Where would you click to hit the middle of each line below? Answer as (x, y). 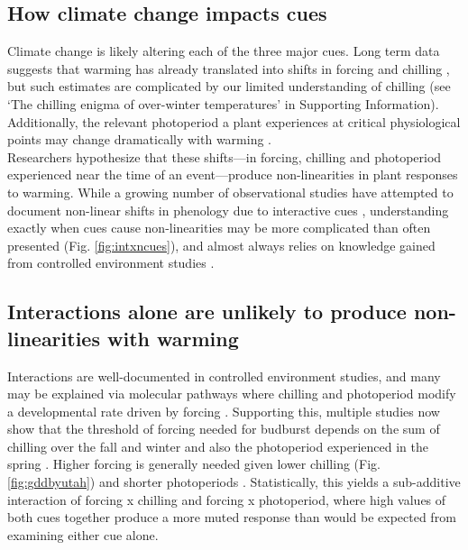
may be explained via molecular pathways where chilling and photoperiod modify (232, 394)
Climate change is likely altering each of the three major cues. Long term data (224, 51)
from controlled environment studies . (111, 263)
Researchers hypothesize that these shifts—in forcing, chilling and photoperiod (225, 156)
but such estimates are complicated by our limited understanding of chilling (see (229, 86)
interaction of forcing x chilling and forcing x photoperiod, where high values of (227, 499)
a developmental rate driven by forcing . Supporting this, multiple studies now (224, 411)
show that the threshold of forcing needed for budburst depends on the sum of (224, 429)
